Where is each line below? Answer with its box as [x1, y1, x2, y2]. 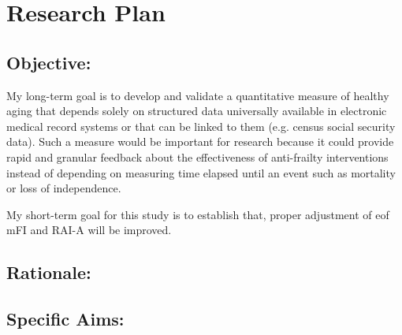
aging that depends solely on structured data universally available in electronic [6, 102, 387, 119]
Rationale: [6, 260, 91, 285]
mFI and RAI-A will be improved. [6, 221, 172, 238]
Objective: [6, 50, 91, 74]
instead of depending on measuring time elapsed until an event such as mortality [6, 164, 396, 181]
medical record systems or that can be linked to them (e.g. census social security [6, 117, 396, 134]
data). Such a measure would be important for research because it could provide [6, 133, 394, 150]
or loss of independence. [6, 180, 121, 196]
